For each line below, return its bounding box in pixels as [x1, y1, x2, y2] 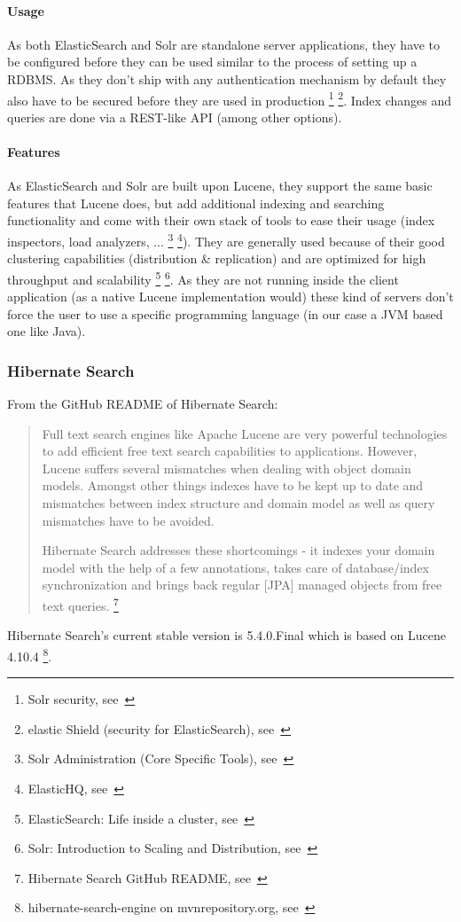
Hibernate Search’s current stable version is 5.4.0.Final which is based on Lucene [7, 626, 446, 645]
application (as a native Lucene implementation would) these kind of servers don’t [7, 287, 454, 306]
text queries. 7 [42, 594, 119, 614]
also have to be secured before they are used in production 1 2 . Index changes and [7, 88, 451, 109]
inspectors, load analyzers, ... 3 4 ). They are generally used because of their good [7, 230, 445, 250]
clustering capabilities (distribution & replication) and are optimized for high [7, 249, 426, 268]
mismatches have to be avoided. [42, 511, 215, 529]
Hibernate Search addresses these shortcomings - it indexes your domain [42, 541, 435, 559]
